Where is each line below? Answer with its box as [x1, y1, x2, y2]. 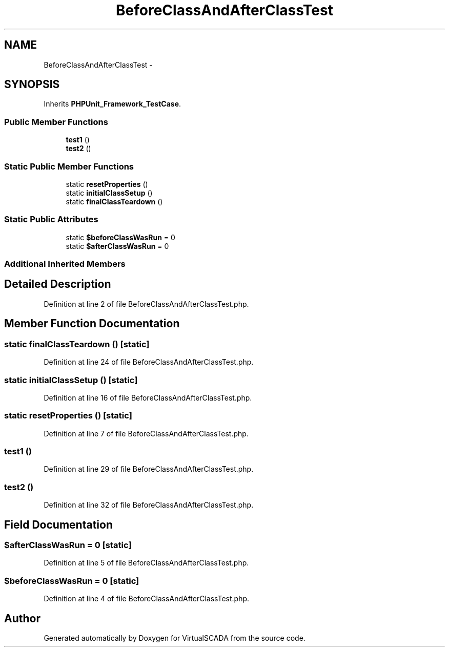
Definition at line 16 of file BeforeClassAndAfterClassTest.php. [44, 393, 252, 402]
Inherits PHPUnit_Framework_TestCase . [44, 99, 181, 109]
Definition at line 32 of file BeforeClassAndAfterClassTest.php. [44, 500, 254, 510]
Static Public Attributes [4, 214, 98, 225]
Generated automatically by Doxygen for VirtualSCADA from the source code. [44, 633, 305, 642]
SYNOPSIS [4, 78, 60, 91]
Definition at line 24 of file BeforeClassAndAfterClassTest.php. [44, 358, 254, 367]
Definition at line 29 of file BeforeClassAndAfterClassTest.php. [44, 465, 254, 474]
